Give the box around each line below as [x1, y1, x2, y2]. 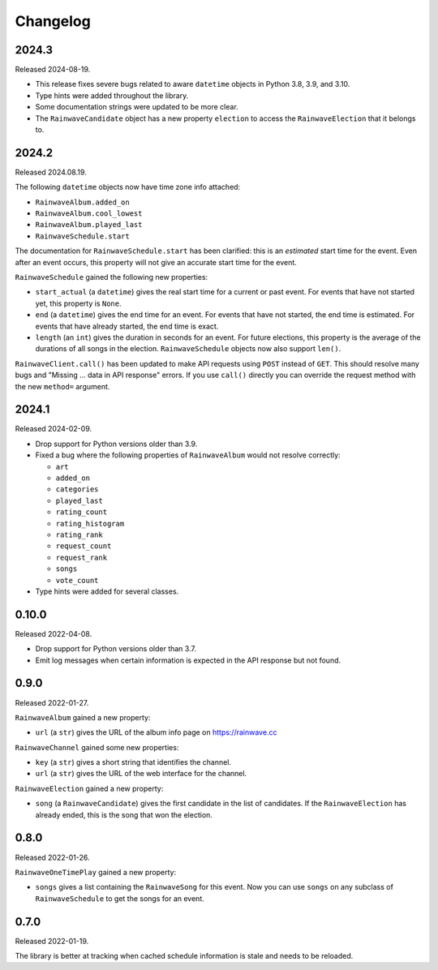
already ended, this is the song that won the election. [35, 809, 213, 819]
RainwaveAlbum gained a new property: [15, 712, 151, 722]
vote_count [55, 576, 99, 585]
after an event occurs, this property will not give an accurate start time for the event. [15, 257, 298, 267]
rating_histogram [55, 519, 125, 528]
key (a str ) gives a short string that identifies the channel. [35, 758, 231, 767]
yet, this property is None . [35, 298, 122, 308]
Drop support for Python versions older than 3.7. [35, 644, 196, 654]
